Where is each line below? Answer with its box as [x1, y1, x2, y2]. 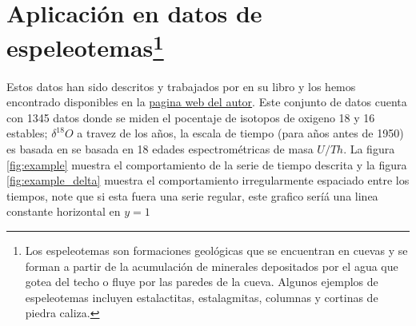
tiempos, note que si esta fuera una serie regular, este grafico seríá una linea [6, 187, 378, 204]
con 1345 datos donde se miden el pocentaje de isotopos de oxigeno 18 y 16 [6, 109, 375, 125]
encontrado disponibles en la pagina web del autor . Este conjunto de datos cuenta [6, 93, 407, 110]
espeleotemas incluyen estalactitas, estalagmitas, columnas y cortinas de [25, 288, 378, 305]
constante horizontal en [6, 203, 121, 220]
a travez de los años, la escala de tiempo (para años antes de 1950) [77, 125, 404, 141]
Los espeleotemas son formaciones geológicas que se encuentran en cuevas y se [25, 241, 408, 258]
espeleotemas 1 [6, 28, 164, 64]
